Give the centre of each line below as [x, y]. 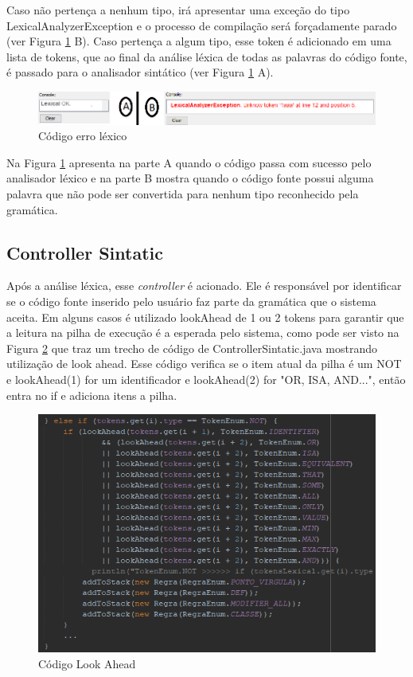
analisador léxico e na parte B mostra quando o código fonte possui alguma [190, 178]
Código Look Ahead [87, 663]
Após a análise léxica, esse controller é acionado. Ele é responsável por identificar [204, 286]
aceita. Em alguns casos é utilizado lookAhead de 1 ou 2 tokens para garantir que [205, 317]
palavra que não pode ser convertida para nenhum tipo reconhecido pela [183, 194]
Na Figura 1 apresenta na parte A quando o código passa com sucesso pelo [189, 162]
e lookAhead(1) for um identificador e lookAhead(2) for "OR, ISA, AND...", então [206, 379]
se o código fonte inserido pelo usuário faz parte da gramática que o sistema [191, 301]
